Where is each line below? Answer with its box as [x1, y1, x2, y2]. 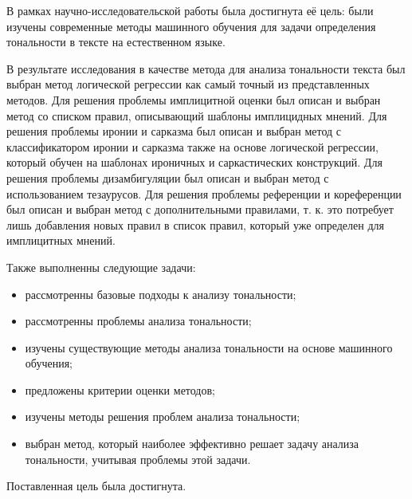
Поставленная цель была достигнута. [6, 477, 186, 494]
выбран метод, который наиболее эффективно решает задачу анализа [25, 435, 359, 452]
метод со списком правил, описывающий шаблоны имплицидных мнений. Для [6, 107, 387, 124]
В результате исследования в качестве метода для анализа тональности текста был [6, 60, 406, 77]
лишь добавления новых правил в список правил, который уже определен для [6, 216, 384, 233]
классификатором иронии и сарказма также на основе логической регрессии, [6, 138, 379, 155]
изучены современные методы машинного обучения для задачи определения [6, 18, 376, 34]
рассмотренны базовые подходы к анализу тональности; [25, 285, 296, 302]
